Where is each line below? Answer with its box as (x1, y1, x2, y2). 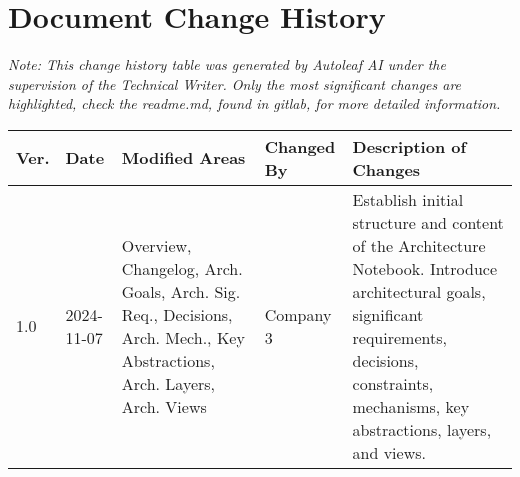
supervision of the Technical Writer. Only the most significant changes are (8, 73, 462, 94)
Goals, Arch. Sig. (121, 279, 241, 303)
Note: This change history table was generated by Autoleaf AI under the (8, 54, 446, 75)
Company (264, 302, 332, 326)
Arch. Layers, (121, 371, 216, 395)
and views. (352, 440, 426, 464)
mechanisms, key (352, 394, 470, 418)
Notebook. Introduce (352, 256, 498, 280)
